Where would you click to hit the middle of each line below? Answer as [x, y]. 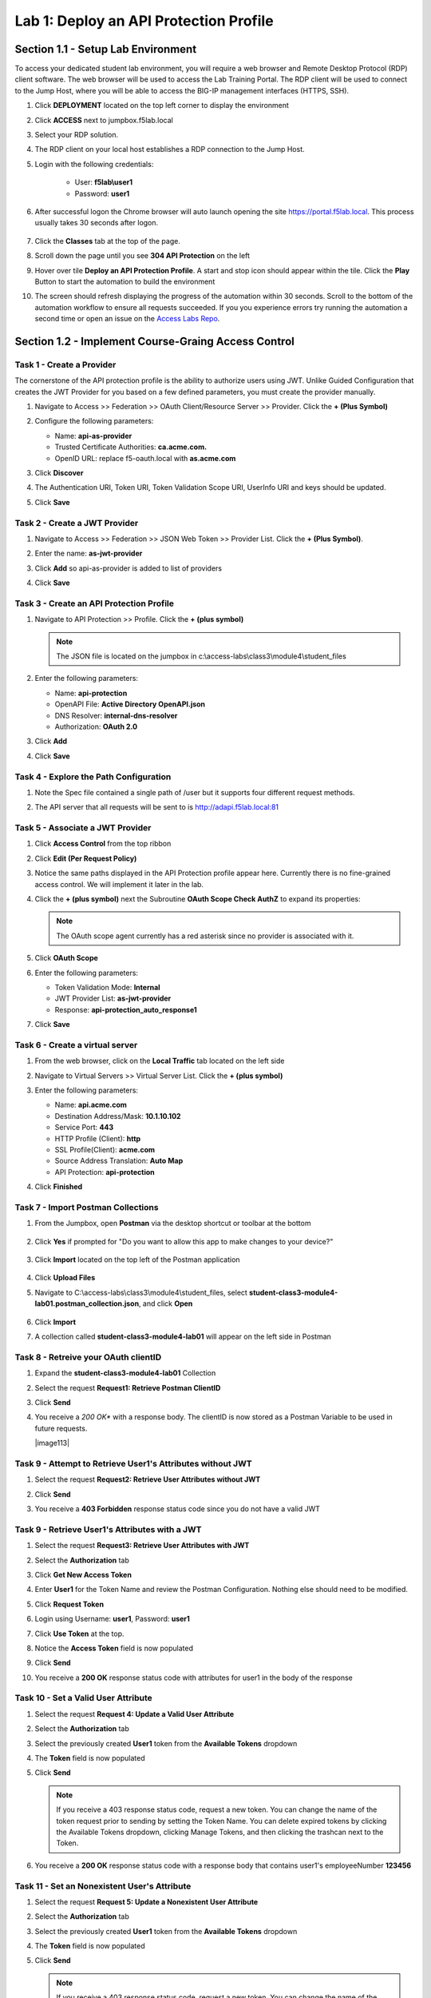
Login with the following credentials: [94, 164]
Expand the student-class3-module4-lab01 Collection [125, 1373]
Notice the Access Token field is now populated [114, 1648]
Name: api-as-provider [93, 436]
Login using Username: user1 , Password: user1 [113, 1619]
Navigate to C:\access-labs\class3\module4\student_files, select [141, 1292]
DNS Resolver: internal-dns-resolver [116, 715]
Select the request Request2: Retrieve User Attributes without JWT [148, 1479]
